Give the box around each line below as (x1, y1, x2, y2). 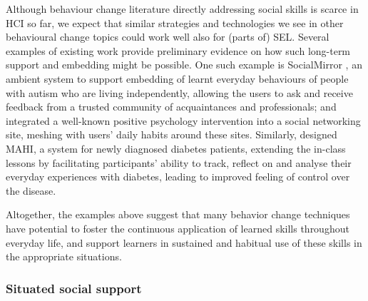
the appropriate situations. (6, 249, 122, 264)
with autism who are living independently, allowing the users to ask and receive (6, 85, 353, 100)
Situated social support (6, 279, 142, 297)
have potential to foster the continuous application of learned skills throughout (6, 220, 349, 235)
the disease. (6, 183, 56, 198)
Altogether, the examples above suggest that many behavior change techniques (6, 207, 350, 222)
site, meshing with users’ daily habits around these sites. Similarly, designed (6, 127, 337, 142)
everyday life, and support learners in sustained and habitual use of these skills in (6, 235, 362, 250)
